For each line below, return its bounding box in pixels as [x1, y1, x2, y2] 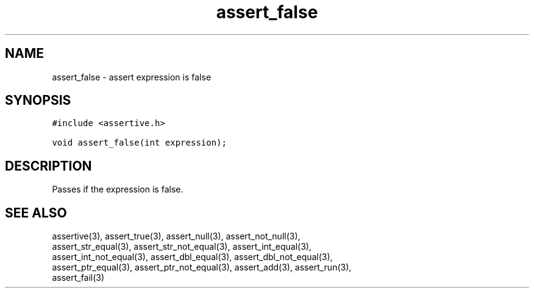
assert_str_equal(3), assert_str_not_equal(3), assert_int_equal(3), [52, 241, 311, 252]
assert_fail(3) [52, 272, 105, 283]
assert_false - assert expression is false [52, 71, 212, 82]
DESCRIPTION [5, 158, 92, 174]
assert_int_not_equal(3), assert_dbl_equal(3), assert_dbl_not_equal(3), [52, 252, 333, 263]
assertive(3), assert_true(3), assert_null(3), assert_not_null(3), [52, 231, 301, 242]
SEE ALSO [5, 205, 67, 221]
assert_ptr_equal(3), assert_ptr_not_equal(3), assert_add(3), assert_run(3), [52, 262, 352, 273]
